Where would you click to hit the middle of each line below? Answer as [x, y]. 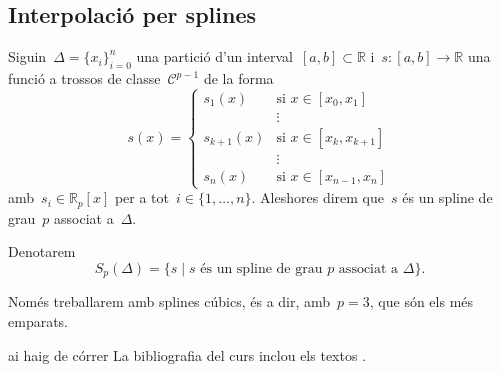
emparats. [38, 320]
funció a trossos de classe [84, 78]
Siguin [27, 56]
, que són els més [421, 301]
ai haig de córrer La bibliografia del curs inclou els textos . [187, 354]
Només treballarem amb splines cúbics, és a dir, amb [169, 301]
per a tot [142, 197]
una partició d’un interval [215, 56]
